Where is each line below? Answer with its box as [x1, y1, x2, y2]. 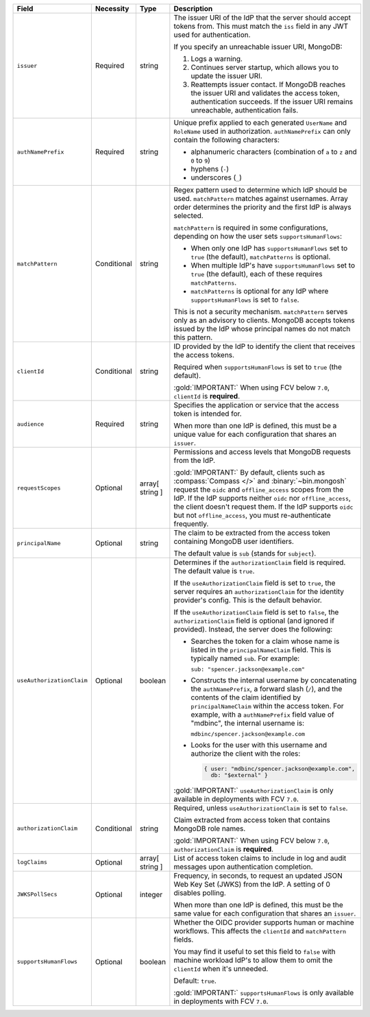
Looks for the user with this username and [190, 741, 328, 750]
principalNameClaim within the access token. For [190, 702, 344, 710]
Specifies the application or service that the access [173, 400, 339, 409]
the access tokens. [173, 350, 235, 359]
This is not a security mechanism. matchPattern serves [173, 307, 348, 316]
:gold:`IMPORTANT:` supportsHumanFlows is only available [173, 988, 354, 997]
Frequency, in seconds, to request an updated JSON [173, 871, 343, 881]
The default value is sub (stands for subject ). [173, 549, 317, 558]
